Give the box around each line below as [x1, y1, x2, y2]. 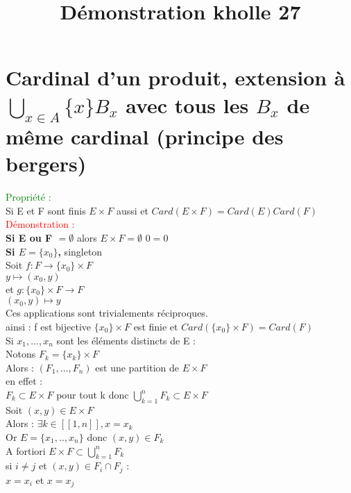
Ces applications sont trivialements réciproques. [6, 306, 208, 320]
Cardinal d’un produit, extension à [6, 63, 345, 92]
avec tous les [126, 90, 249, 119]
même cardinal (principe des [6, 122, 284, 151]
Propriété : [6, 190, 51, 204]
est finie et [133, 319, 178, 334]
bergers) [6, 149, 87, 178]
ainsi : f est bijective [6, 319, 92, 334]
